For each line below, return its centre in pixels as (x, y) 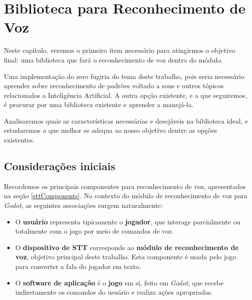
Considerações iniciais (60, 166)
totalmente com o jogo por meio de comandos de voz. (94, 231)
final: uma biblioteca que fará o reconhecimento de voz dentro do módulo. (113, 59)
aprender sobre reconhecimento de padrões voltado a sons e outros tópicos (114, 86)
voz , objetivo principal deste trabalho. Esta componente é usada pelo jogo (126, 257)
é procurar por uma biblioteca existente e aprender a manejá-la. (99, 104)
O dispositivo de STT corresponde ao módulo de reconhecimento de (127, 247)
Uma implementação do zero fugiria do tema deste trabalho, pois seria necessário (124, 76)
